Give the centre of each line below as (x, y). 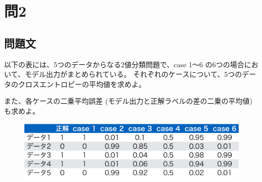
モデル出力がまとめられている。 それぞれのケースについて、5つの (133, 74)
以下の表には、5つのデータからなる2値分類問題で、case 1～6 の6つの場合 (124, 64)
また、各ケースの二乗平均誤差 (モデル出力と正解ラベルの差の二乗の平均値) (128, 101)
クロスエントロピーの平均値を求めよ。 (82, 84)
